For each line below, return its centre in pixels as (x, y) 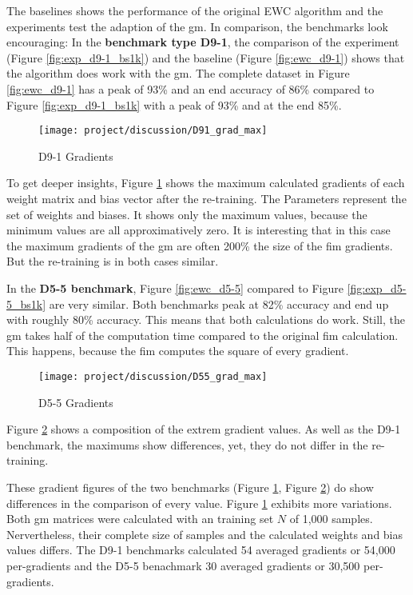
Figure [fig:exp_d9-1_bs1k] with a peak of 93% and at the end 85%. (174, 104)
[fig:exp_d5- (377, 288)
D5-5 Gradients (76, 402)
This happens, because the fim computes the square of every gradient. (178, 351)
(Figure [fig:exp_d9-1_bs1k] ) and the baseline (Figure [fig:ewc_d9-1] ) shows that (206, 57)
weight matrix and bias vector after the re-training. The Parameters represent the (206, 198)
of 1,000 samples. (331, 519)
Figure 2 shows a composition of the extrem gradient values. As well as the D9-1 (204, 429)
